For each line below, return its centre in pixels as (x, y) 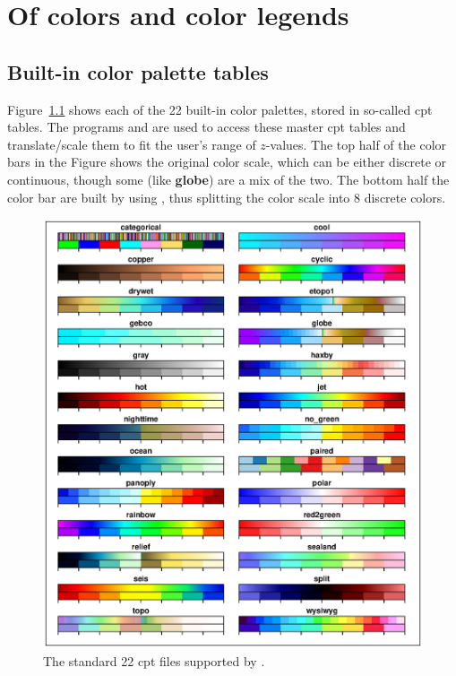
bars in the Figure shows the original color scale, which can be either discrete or (227, 162)
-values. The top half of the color (356, 144)
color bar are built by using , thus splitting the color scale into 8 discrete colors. (227, 197)
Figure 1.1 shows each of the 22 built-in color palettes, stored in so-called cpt (220, 109)
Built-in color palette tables (138, 71)
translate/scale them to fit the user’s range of (132, 144)
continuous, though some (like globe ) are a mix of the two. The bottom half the (228, 179)
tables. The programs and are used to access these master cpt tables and (206, 127)
